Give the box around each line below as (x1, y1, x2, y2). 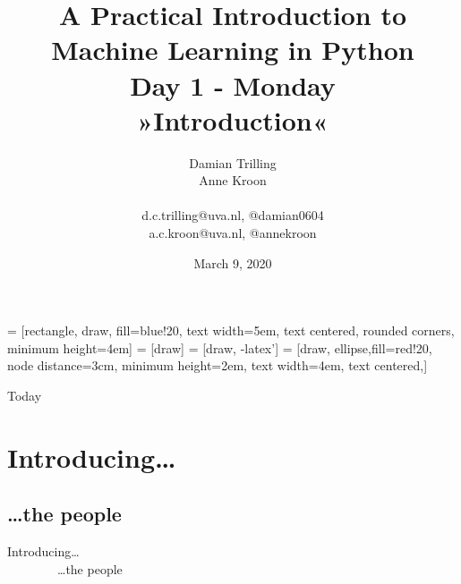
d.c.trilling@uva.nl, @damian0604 (141, 206, 324, 224)
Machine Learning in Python (51, 31, 414, 68)
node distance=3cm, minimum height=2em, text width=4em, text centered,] (7, 356, 428, 375)
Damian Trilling (189, 153, 277, 172)
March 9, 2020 (193, 253, 272, 272)
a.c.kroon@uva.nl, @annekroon (149, 224, 317, 242)
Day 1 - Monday (130, 66, 336, 103)
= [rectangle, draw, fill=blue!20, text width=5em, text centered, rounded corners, (7, 321, 455, 340)
